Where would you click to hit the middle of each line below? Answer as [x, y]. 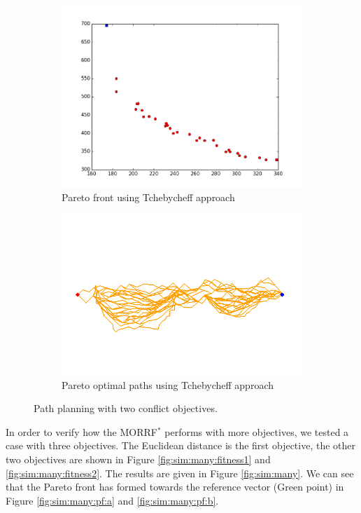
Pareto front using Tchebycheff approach [148, 197]
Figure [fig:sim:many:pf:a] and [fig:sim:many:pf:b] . [112, 500]
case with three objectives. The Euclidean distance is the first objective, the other [180, 445]
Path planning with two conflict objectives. [126, 408]
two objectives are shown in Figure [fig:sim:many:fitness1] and [138, 459]
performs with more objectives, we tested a [257, 431]
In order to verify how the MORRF [82, 431]
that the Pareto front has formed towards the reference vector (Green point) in [175, 487]
